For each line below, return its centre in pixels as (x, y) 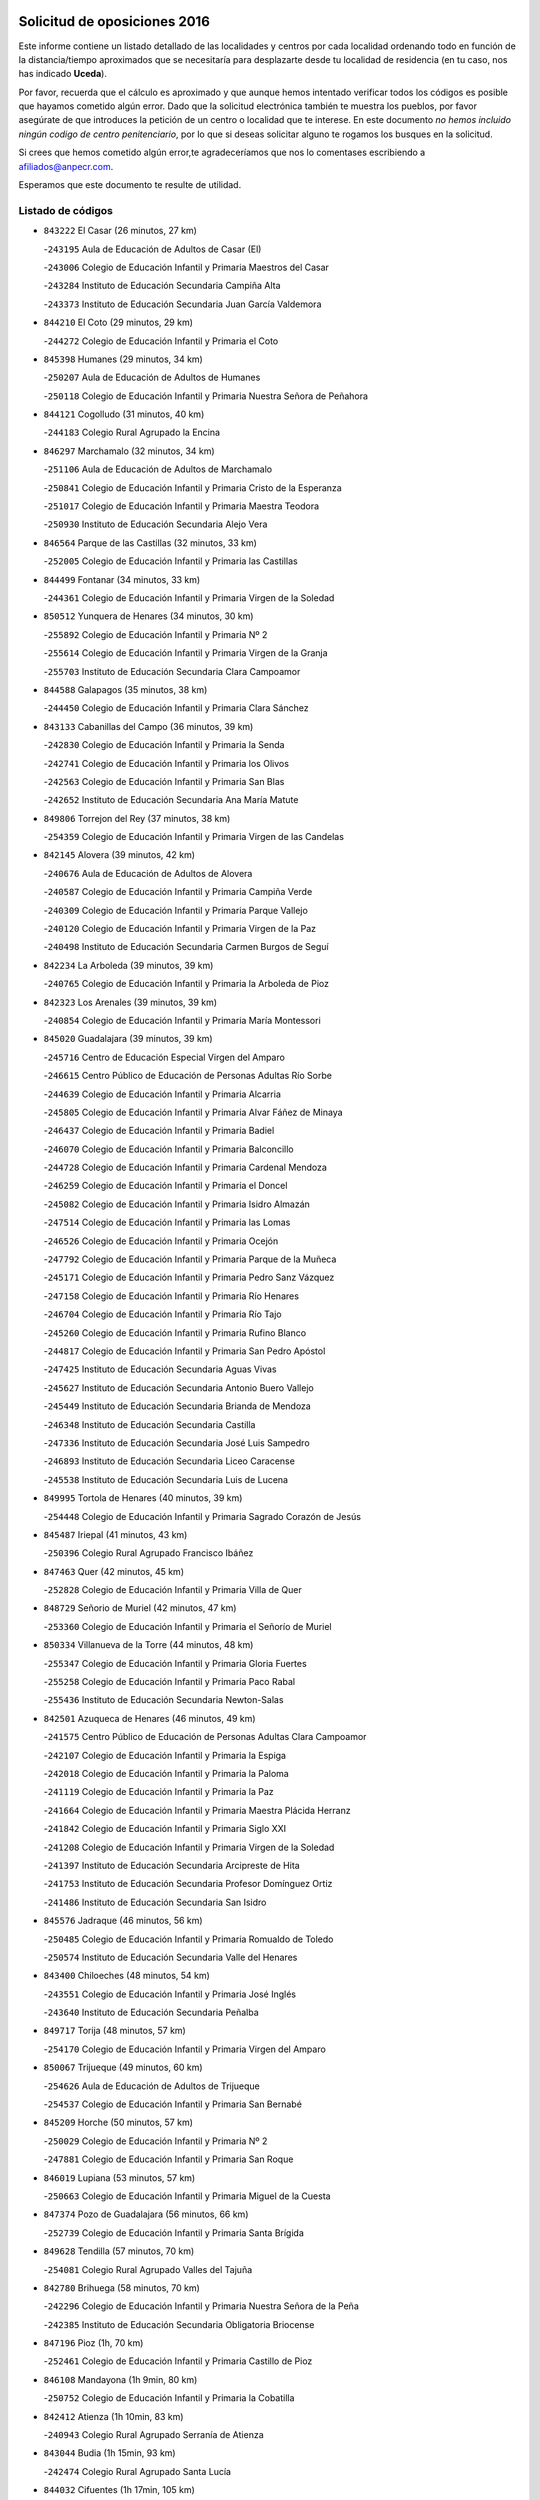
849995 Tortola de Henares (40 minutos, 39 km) (143, 1498)
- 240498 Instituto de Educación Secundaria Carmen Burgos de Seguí (186, 947)
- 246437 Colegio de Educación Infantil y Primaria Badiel (159, 1131)
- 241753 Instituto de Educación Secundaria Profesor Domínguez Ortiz (188, 1884)
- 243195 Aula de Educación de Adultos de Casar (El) (152, 249)
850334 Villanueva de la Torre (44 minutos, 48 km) (148, 1645)
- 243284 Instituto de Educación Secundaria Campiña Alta (162, 286)
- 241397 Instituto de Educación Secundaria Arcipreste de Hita (171, 1865)
